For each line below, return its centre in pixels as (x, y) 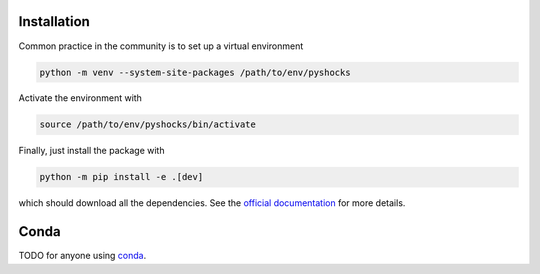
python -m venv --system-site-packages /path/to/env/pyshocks (195, 72)
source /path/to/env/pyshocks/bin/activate (148, 124)
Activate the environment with (80, 98)
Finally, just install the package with (91, 151)
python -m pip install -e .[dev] (121, 177)
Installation (54, 21)
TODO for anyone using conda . (82, 256)
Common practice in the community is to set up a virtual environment (161, 46)
